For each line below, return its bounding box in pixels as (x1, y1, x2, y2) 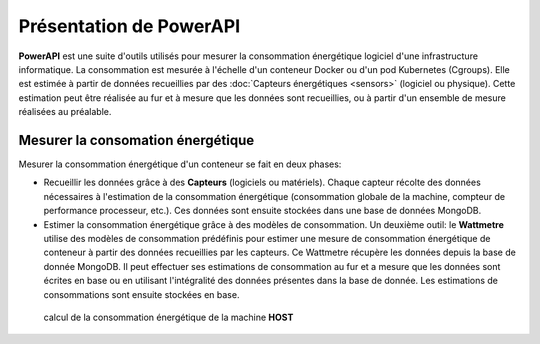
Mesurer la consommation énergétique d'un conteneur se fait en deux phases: (18, 158, 342, 170)
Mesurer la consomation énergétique (18, 131, 255, 149)
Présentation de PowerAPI (18, 15, 241, 37)
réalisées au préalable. (18, 106, 112, 118)
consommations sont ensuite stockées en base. (43, 288, 240, 300)
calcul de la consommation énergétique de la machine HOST (43, 311, 294, 323)
